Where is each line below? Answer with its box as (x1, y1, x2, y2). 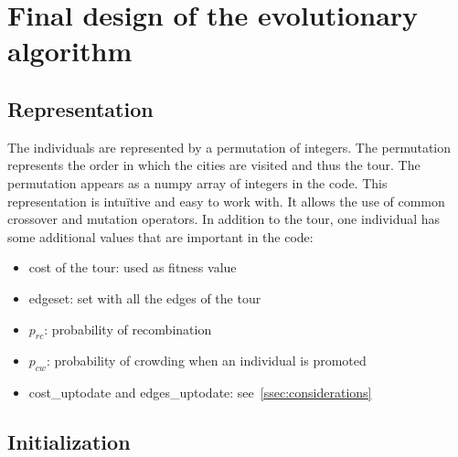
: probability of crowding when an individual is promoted (46, 351, 367, 370)
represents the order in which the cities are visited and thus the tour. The (7, 155, 421, 175)
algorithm (7, 32, 133, 69)
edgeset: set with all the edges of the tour (28, 288, 261, 307)
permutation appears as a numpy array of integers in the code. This (7, 173, 388, 192)
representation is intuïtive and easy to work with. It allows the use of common (7, 191, 445, 210)
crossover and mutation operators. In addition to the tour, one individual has (7, 209, 441, 228)
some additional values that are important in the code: (7, 227, 314, 246)
